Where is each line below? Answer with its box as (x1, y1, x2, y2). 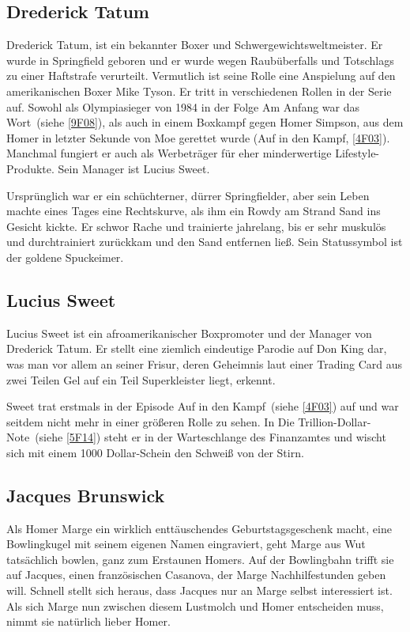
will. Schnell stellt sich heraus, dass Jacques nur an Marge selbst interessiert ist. (6, 582, 393, 599)
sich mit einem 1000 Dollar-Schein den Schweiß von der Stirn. (6, 444, 304, 460)
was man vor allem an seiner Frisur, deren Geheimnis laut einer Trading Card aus (6, 355, 403, 372)
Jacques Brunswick (6, 483, 165, 507)
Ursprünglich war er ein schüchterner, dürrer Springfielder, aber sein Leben (6, 187, 370, 203)
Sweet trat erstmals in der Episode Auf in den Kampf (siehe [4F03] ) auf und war (6, 398, 399, 414)
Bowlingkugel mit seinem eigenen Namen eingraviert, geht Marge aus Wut (6, 535, 366, 552)
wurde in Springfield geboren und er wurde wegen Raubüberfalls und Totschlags (6, 51, 394, 68)
